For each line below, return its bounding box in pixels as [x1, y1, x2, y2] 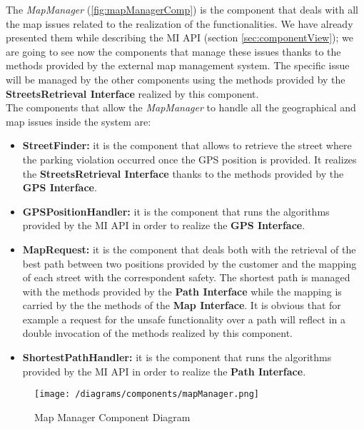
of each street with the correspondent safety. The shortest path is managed [22, 270, 350, 285]
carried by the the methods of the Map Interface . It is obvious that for [22, 298, 341, 313]
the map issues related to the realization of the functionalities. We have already [6, 16, 353, 31]
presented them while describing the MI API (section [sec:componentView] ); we [6, 30, 354, 45]
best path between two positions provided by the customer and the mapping [22, 256, 357, 271]
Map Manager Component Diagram [34, 409, 191, 424]
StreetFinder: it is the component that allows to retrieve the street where [22, 138, 352, 153]
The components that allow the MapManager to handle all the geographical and [6, 100, 356, 115]
